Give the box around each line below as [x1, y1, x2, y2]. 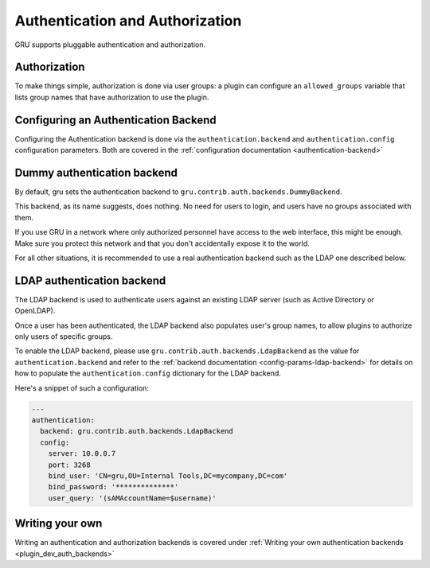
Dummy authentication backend [14, 165, 178, 179]
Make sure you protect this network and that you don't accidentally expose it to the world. [14, 239, 310, 248]
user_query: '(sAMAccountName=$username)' [48, 493, 217, 503]
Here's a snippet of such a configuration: [14, 383, 149, 393]
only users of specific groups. [14, 332, 113, 341]
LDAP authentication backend [14, 274, 166, 287]
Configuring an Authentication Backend [14, 113, 217, 126]
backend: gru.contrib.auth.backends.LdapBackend [40, 426, 234, 436]
